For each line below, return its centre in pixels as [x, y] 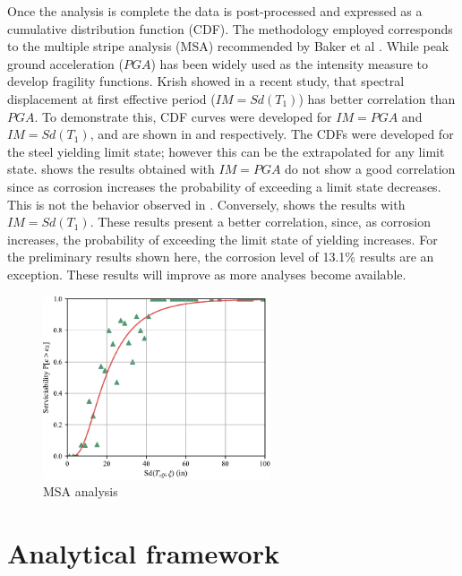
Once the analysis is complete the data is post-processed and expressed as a [215, 11]
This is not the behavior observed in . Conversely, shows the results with [206, 204]
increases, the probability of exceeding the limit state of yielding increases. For [222, 239]
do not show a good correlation [370, 169]
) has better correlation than [377, 98]
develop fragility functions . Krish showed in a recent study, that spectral [206, 81]
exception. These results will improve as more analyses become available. [207, 274]
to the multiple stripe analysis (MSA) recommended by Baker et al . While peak [228, 46]
